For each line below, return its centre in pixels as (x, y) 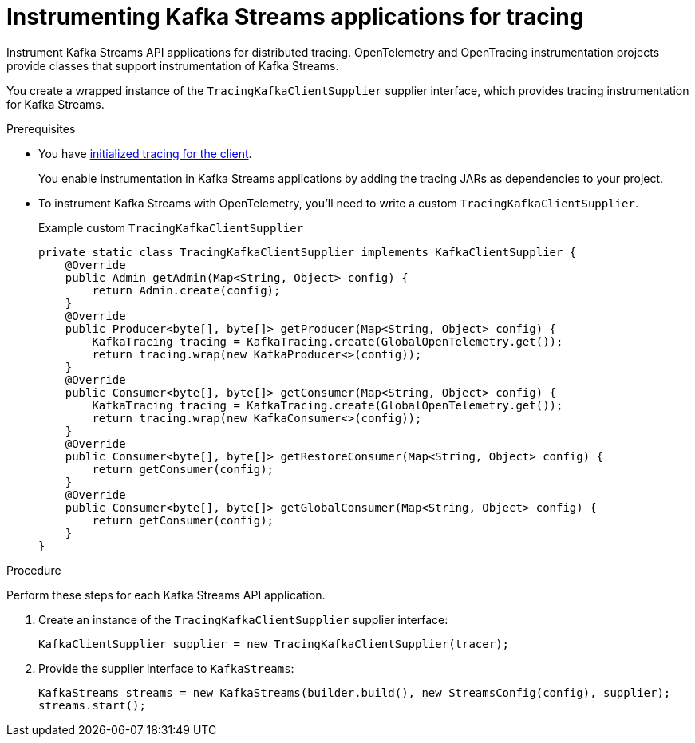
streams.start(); (92, 705)
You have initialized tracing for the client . (145, 153)
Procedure (34, 570)
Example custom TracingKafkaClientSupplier (171, 227)
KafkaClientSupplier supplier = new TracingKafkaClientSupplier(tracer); (274, 644)
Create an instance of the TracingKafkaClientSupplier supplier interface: (243, 619)
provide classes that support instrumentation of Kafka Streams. (173, 65)
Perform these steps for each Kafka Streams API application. (166, 595)
